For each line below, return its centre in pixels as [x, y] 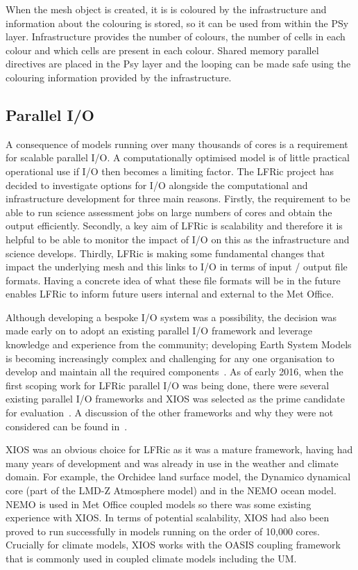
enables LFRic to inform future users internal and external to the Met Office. [170, 294]
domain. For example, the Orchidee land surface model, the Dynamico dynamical [178, 477]
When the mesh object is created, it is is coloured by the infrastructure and [166, 9]
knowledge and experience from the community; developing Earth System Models [179, 344]
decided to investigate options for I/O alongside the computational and [157, 185]
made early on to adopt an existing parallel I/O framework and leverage [159, 331]
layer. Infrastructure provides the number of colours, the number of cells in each [176, 36]
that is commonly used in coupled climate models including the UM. [151, 558]
